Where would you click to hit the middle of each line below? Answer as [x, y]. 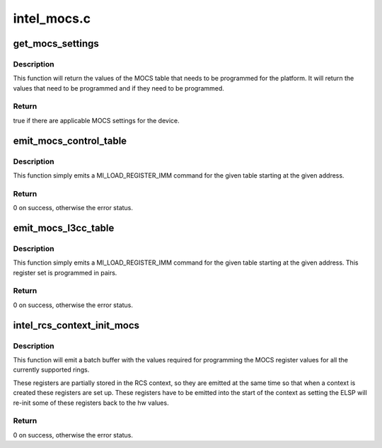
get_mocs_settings [56, 44]
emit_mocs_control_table [70, 140]
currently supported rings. [51, 370]
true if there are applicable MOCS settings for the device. [96, 120]
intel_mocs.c [52, 18]
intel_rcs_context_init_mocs [76, 325]
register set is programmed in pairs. [65, 272]
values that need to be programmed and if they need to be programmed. [118, 88]
